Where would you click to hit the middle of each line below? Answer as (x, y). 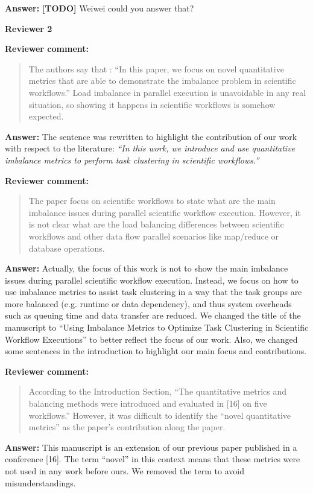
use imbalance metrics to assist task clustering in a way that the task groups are (153, 292)
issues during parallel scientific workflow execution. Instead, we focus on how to (152, 280)
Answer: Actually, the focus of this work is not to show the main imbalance (147, 268)
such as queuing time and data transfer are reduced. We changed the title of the (153, 315)
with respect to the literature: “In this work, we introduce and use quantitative (150, 148)
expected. (46, 116)
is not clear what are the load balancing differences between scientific (156, 224)
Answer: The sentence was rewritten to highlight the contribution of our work (151, 136)
